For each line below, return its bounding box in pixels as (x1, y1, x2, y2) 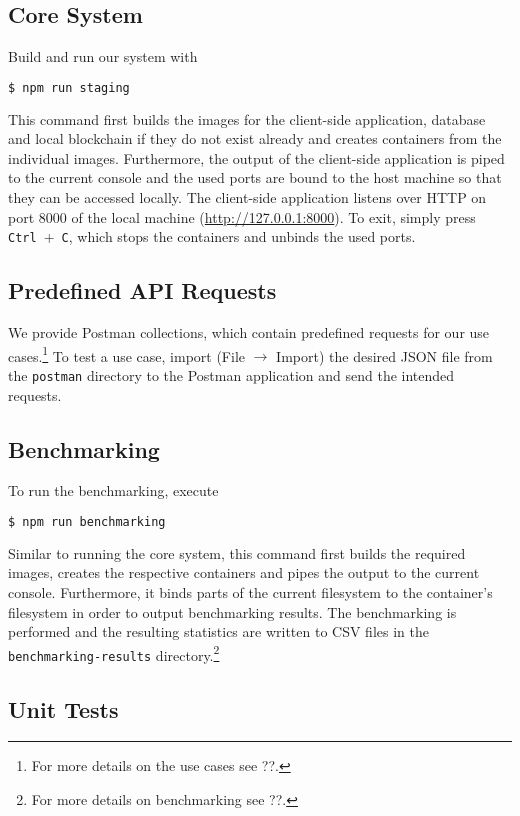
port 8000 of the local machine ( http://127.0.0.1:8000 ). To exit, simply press (8, 206, 476, 227)
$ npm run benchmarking (8, 514, 166, 529)
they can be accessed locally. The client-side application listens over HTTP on (8, 187, 487, 208)
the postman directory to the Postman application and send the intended (8, 364, 455, 385)
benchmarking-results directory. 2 (8, 641, 220, 665)
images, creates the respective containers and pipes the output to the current (8, 562, 480, 583)
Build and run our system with (8, 46, 198, 67)
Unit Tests (8, 693, 119, 724)
